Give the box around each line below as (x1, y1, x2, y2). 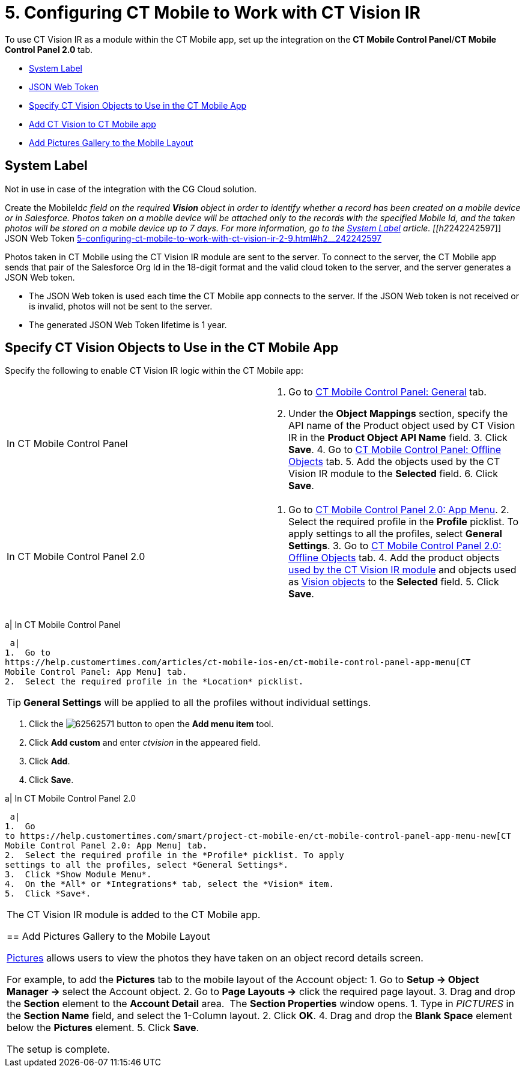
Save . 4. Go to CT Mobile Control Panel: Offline (288, 443, 502, 456)
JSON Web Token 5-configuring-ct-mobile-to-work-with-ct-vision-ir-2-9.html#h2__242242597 (5, 233, 382, 243)
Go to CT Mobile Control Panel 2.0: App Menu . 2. (288, 504, 509, 516)
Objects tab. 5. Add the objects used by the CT (288, 455, 500, 468)
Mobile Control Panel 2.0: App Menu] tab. (5, 841, 208, 851)
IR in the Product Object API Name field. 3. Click (288, 431, 508, 444)
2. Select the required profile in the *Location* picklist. (5, 677, 304, 687)
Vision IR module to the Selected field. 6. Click (288, 467, 499, 480)
